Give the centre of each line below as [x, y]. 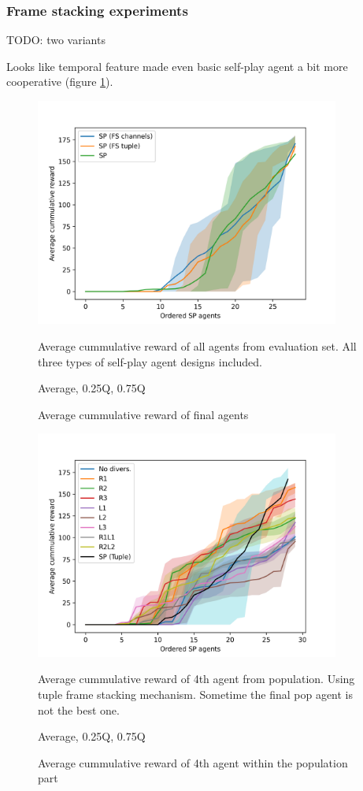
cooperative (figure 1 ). [60, 82]
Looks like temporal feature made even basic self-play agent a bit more [177, 66]
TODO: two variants [56, 40]
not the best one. [79, 709]
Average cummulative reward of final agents [143, 414]
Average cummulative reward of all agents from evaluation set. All [197, 346]
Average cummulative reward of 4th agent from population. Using [196, 679]
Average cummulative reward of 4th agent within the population [193, 762]
